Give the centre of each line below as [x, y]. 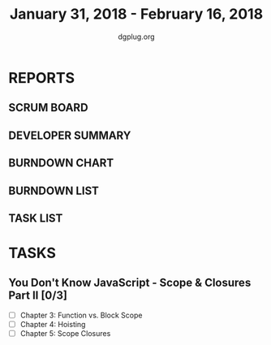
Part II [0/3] [38, 296]
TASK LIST [36, 218]
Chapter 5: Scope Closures [65, 334]
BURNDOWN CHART [61, 163]
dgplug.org [136, 37]
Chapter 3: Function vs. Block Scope [81, 315]
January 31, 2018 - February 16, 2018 [136, 14]
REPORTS [42, 78]
